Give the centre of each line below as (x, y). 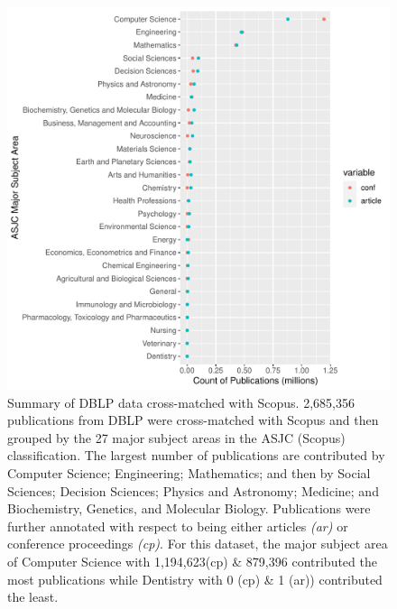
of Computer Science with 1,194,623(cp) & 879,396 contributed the (192, 561)
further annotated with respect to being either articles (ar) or (178, 526)
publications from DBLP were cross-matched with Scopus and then (193, 420)
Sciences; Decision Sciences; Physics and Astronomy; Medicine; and (193, 490)
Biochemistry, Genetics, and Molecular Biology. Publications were (189, 508)
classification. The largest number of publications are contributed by (196, 455)
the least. (33, 597)
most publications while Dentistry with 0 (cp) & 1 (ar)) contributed (195, 579)
